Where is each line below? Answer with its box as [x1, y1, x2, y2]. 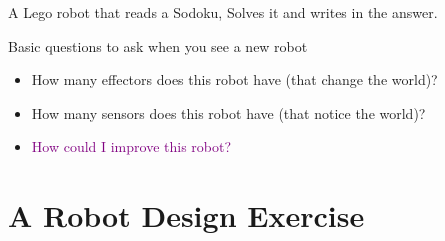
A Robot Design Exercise [8, 195, 365, 236]
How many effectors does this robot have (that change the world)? [31, 69, 438, 90]
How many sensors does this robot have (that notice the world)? [31, 102, 426, 123]
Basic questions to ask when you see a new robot [8, 35, 308, 56]
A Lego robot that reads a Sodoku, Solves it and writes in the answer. [8, 2, 438, 22]
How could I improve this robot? [31, 136, 232, 157]
